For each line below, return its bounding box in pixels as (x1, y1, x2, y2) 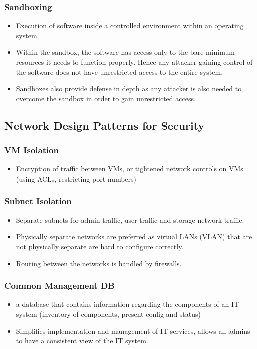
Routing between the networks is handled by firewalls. (16, 258, 182, 268)
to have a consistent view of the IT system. (16, 335, 148, 346)
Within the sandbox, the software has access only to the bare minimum (16, 47, 235, 57)
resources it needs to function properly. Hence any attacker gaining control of (16, 57, 253, 67)
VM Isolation (4, 144, 59, 156)
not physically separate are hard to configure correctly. (16, 241, 184, 251)
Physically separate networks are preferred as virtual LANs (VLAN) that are (16, 231, 252, 242)
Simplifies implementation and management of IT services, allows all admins (16, 325, 250, 336)
